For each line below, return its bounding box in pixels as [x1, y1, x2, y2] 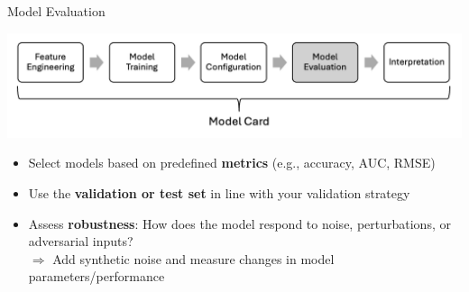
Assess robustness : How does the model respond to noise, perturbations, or [28, 214, 451, 233]
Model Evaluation [7, 2, 106, 20]
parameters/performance [28, 267, 165, 286]
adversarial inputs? [28, 232, 133, 251]
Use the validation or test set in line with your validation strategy [28, 183, 410, 202]
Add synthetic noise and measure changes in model [52, 249, 335, 268]
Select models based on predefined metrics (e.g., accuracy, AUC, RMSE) [28, 153, 436, 172]
